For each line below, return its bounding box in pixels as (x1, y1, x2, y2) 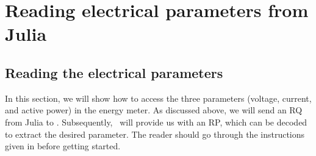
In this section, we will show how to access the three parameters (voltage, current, (5, 91, 312, 104)
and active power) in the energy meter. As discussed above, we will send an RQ (5, 104, 303, 116)
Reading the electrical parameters (5, 63, 223, 82)
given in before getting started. (5, 140, 121, 152)
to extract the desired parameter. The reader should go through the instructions (5, 127, 305, 140)
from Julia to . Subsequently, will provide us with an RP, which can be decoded (5, 115, 307, 128)
